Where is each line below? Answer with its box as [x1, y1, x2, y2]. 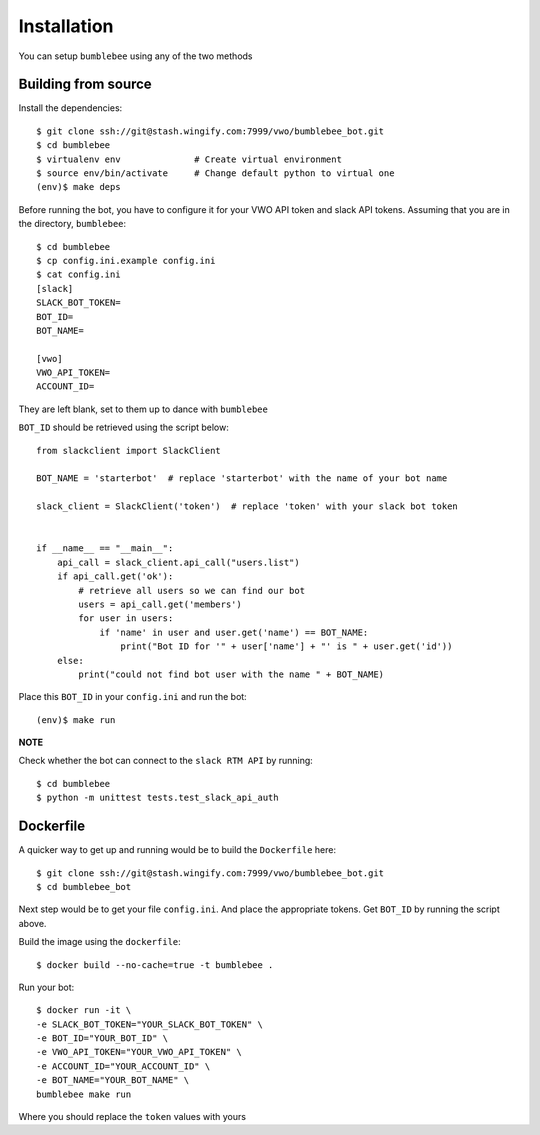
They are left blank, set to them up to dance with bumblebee [18, 403, 269, 415]
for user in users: [78, 613, 174, 624]
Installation [18, 15, 114, 37]
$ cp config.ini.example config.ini [36, 255, 216, 266]
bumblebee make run [36, 1088, 132, 1100]
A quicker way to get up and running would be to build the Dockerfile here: [18, 844, 337, 856]
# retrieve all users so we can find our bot [78, 585, 305, 596]
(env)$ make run [36, 714, 116, 725]
